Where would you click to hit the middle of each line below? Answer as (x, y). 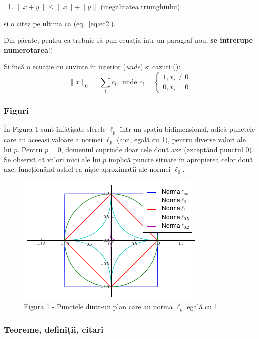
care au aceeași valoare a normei (53, 139)
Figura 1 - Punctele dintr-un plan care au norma (98, 306)
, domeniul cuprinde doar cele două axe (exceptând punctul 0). (157, 150)
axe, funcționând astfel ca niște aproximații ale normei (87, 169)
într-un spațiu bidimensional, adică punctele (188, 129)
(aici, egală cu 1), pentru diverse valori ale (181, 139)
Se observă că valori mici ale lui (52, 159)
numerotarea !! (28, 50)
